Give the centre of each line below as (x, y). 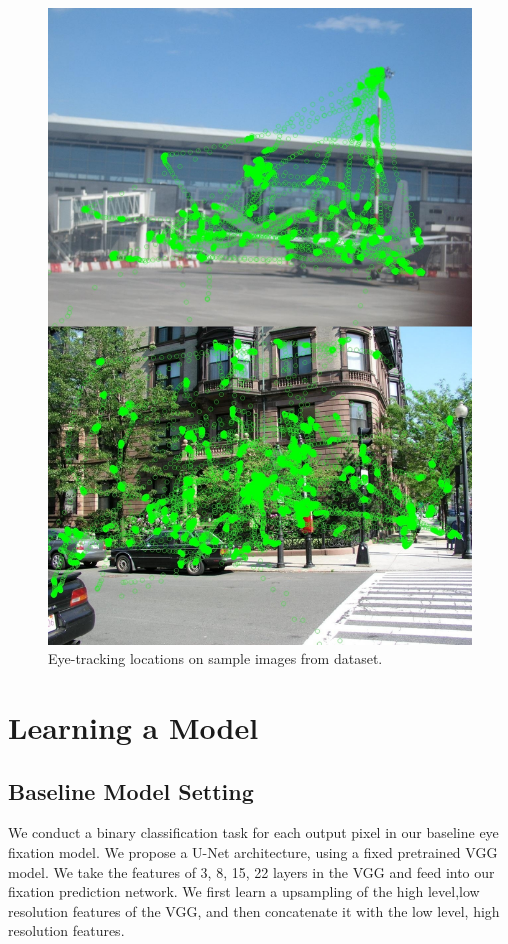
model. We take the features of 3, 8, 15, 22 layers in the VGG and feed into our (251, 871)
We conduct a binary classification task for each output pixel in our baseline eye (253, 832)
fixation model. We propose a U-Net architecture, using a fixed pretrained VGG (253, 851)
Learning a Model (133, 726)
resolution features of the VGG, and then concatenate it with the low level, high (254, 910)
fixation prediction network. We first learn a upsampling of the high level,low (244, 891)
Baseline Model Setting (131, 790)
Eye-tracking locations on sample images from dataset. (215, 658)
